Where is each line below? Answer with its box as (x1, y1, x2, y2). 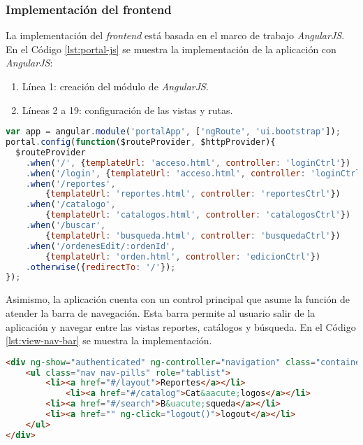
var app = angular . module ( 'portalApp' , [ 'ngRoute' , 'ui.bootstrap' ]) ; (6, 127, 341, 137)
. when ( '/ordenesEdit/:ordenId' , (25, 241, 176, 251)
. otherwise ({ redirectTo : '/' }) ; (25, 262, 176, 272)
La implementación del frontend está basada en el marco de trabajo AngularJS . (6, 28, 345, 43)
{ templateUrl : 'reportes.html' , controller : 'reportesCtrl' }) (45, 189, 341, 199)
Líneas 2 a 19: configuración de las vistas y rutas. (22, 102, 233, 117)
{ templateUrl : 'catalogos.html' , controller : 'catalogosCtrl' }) (45, 210, 351, 220)
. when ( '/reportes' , (25, 178, 116, 189)
